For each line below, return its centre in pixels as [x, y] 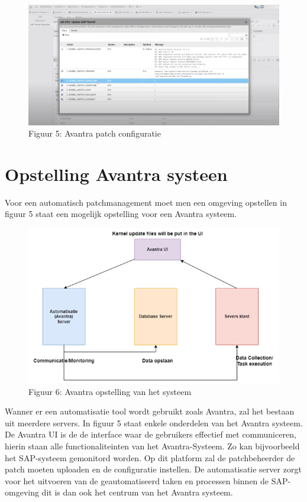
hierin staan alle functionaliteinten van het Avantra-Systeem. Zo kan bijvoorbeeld [152, 446]
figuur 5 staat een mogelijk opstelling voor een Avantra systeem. [121, 214]
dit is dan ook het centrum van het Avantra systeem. [137, 492]
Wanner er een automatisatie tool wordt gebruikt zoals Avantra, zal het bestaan [150, 411]
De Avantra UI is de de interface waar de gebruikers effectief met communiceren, [151, 434]
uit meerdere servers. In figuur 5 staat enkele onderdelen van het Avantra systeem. [154, 422]
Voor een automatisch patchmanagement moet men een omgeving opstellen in [146, 202]
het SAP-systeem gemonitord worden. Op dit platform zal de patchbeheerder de [150, 457]
